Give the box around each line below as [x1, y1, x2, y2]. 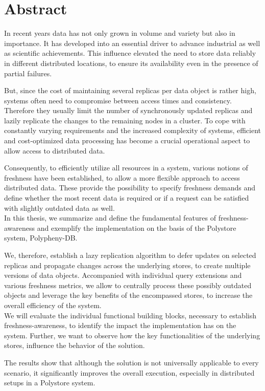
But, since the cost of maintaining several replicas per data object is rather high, [4, 85, 256, 96]
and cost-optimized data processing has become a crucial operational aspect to [4, 135, 250, 146]
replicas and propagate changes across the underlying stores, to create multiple [4, 259, 251, 270]
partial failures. [4, 68, 52, 78]
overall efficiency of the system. [4, 299, 102, 310]
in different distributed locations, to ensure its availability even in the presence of [4, 57, 258, 68]
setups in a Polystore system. [4, 377, 95, 388]
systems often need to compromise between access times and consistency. [4, 95, 232, 105]
